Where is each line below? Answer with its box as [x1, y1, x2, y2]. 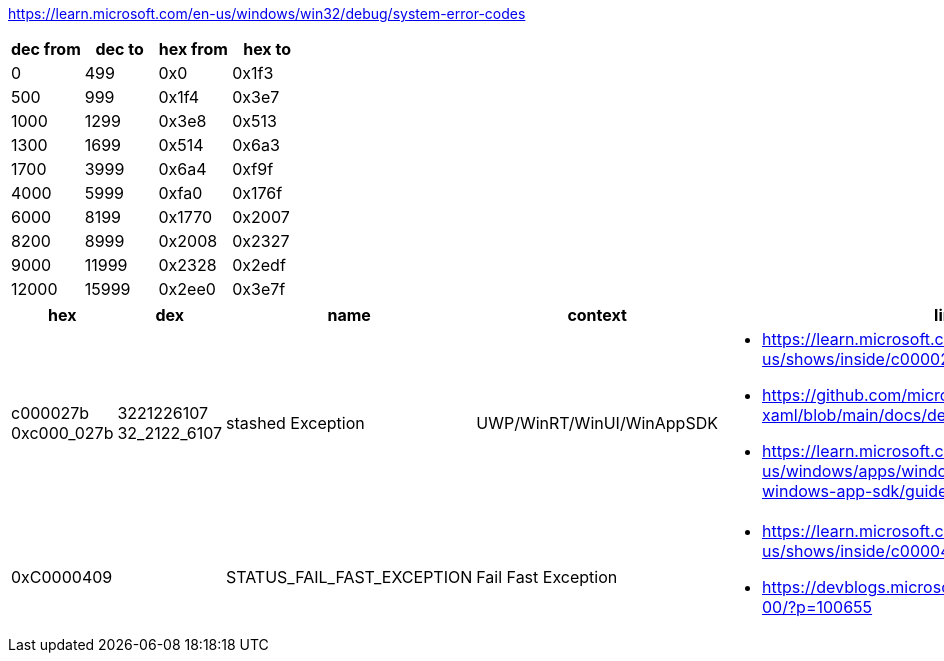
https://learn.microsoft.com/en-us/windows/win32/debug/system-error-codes [8, 5, 526, 22]
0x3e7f [232, 279, 286, 299]
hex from [158, 39, 228, 59]
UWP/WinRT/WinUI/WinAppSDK [476, 413, 718, 433]
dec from [11, 39, 81, 59]
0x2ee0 [158, 279, 216, 299]
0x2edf [232, 255, 286, 275]
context [567, 305, 627, 325]
